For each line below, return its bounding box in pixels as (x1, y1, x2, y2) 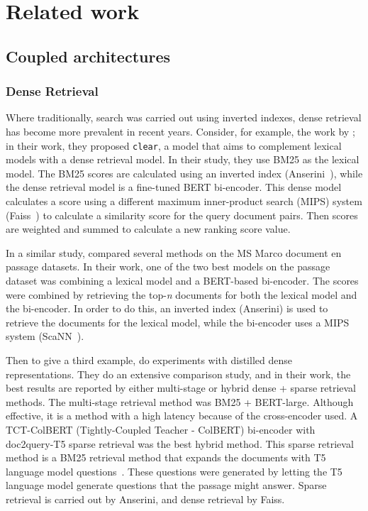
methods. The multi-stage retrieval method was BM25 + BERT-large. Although (6, 394, 354, 409)
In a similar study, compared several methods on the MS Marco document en (6, 245, 342, 260)
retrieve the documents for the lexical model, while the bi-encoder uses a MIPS (6, 314, 350, 329)
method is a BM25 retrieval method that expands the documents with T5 (6, 450, 326, 465)
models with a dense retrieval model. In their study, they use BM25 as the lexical (6, 152, 359, 167)
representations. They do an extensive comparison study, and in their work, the (6, 366, 351, 381)
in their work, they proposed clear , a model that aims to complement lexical (6, 138, 342, 153)
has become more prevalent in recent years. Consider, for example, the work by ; (6, 123, 355, 138)
